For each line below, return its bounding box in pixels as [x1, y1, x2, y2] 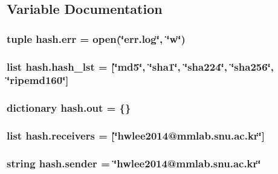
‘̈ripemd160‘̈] [7, 72, 69, 88]
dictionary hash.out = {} [7, 100, 131, 115]
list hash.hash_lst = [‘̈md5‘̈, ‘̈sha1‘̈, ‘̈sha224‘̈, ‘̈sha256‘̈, [7, 59, 274, 74]
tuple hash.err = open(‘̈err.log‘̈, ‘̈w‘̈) [7, 31, 186, 46]
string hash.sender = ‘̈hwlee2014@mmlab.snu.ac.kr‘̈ [7, 156, 261, 170]
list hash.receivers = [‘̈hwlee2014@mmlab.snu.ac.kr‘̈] [7, 128, 265, 143]
